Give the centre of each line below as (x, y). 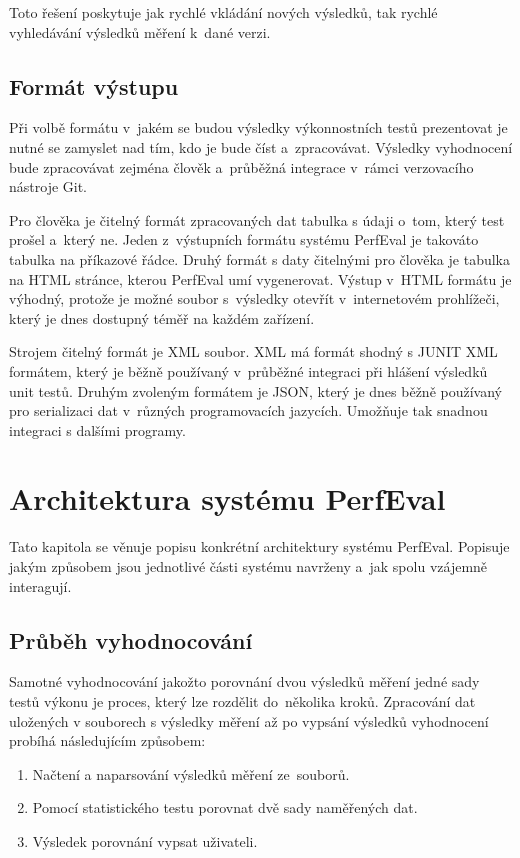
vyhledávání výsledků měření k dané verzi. (140, 31)
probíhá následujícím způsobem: (107, 740)
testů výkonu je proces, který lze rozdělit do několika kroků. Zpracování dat (242, 701)
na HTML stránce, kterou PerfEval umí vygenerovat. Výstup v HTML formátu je (260, 278)
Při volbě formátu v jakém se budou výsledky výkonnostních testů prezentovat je (258, 127)
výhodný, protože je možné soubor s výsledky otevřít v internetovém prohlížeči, (254, 298)
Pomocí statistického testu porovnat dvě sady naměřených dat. (225, 807)
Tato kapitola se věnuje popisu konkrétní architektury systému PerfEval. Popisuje (259, 546)
